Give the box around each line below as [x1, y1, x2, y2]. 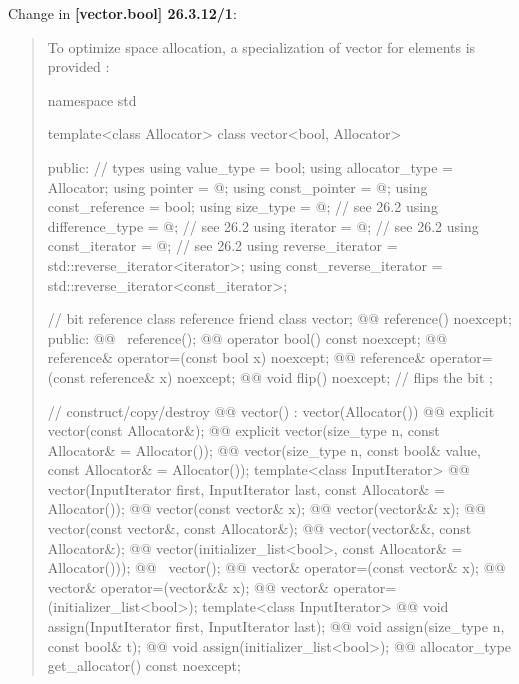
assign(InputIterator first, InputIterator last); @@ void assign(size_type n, [47, 616, 505, 637]
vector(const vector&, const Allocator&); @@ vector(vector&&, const [47, 518, 472, 539]
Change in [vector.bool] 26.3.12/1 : [8, 3, 237, 23]
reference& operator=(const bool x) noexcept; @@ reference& [47, 347, 426, 368]
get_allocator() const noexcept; [47, 655, 241, 676]
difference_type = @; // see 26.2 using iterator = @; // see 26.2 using [47, 215, 479, 236]
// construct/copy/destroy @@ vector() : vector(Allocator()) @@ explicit [47, 400, 495, 421]
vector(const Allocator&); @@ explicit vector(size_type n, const [47, 420, 440, 441]
